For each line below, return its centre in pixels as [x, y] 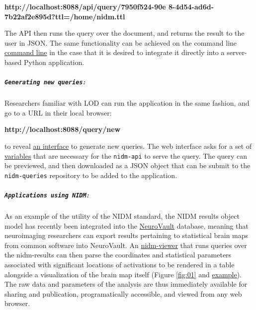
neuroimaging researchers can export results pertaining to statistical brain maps [127, 235]
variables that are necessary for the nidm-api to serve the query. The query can [126, 155]
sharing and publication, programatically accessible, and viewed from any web [123, 293]
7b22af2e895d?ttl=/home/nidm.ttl [65, 16]
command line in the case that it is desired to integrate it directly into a [115, 52]
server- [237, 52]
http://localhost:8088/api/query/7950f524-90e [85, 6]
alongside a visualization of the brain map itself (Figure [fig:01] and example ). [123, 274]
